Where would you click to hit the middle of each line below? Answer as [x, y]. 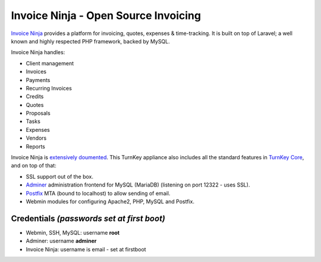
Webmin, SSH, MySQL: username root [73, 232]
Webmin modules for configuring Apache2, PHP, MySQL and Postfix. [110, 201]
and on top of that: [34, 166]
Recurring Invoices [49, 88]
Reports [36, 146]
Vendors [36, 138]
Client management [50, 63]
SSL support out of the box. [60, 176]
